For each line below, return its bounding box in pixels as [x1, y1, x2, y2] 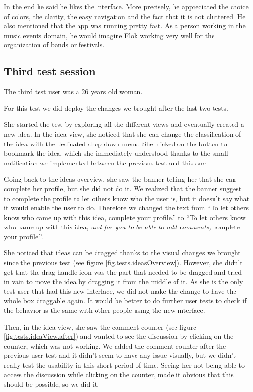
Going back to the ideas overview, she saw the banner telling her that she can [4, 174, 236, 184]
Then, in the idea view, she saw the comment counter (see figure [4, 321, 196, 331]
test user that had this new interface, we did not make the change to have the [4, 286, 236, 296]
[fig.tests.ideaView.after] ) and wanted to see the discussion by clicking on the [4, 331, 234, 341]
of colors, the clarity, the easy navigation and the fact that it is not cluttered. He [4, 11, 246, 21]
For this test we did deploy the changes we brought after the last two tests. [4, 103, 228, 113]
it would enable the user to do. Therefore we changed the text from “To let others [4, 203, 249, 213]
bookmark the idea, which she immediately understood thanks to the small [4, 148, 228, 158]
